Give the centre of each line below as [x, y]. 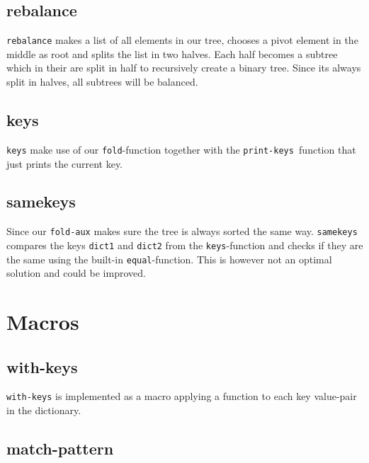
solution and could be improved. [76, 273]
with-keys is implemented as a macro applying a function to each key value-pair [182, 396]
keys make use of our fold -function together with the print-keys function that [181, 149]
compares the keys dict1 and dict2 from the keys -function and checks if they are [185, 245]
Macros [43, 322]
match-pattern [60, 448]
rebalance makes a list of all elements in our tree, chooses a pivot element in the [182, 40]
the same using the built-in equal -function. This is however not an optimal [169, 259]
